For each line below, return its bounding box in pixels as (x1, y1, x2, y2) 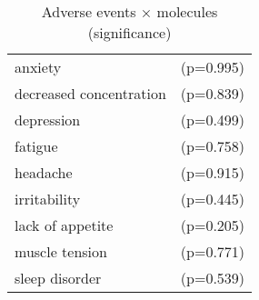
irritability (15, 188, 81, 209)
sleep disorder (15, 267, 102, 288)
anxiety (15, 56, 62, 77)
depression (15, 109, 81, 130)
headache (15, 162, 73, 183)
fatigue (15, 135, 58, 156)
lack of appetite (15, 215, 114, 235)
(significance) (87, 22, 172, 43)
